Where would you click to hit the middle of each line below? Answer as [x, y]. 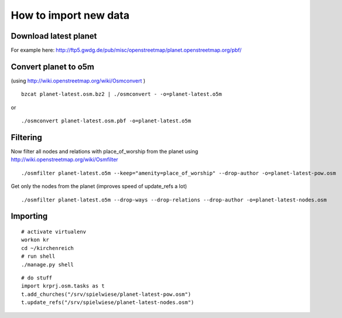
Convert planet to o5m [53, 66]
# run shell [38, 257]
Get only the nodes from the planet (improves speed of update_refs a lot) [99, 186]
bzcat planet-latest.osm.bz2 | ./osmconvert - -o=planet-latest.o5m [122, 94]
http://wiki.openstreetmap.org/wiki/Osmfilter [64, 160]
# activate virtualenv [54, 232]
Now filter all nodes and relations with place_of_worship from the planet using [105, 152]
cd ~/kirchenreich [48, 248]
